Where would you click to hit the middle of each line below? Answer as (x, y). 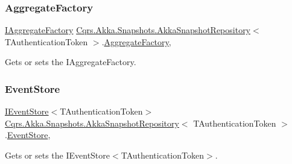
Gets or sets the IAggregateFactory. (71, 62)
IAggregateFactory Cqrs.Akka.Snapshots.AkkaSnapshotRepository (128, 30)
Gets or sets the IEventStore (58, 155)
